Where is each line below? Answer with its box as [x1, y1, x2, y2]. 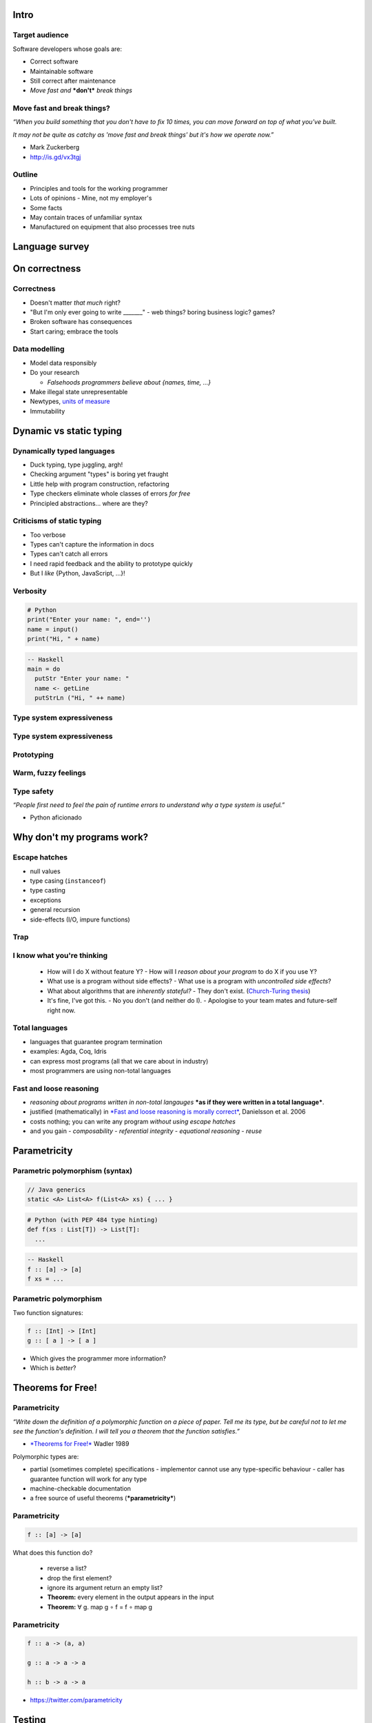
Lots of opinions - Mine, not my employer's [30, 194, 152, 203]
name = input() [27, 625, 79, 633]
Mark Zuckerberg [30, 143, 80, 152]
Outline [12, 170, 38, 179]
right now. [47, 1006, 76, 1015]
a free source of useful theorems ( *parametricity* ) [30, 1494, 176, 1502]
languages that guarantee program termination [30, 1037, 163, 1046]
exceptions [30, 896, 61, 904]
